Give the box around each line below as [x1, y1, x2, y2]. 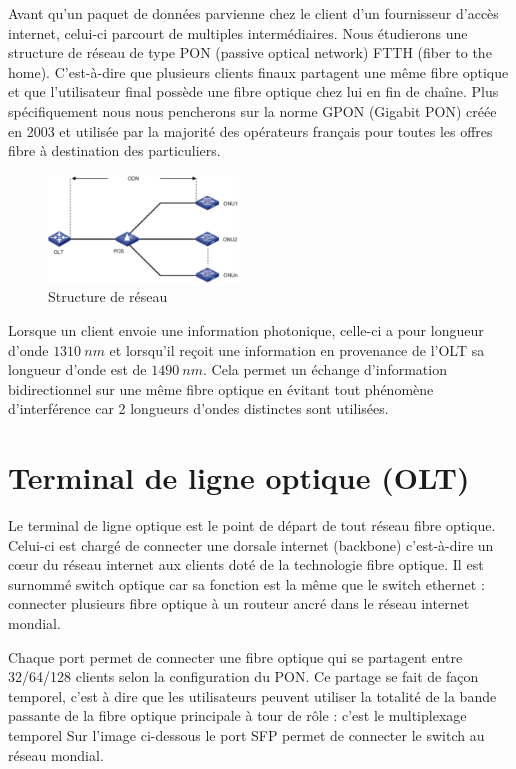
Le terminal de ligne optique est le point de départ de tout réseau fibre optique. [8, 515, 496, 536]
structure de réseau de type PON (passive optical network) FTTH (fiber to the [8, 42, 492, 63]
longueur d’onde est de [8, 359, 147, 380]
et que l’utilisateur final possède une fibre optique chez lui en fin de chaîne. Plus [8, 81, 499, 102]
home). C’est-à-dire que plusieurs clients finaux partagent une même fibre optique [8, 61, 509, 82]
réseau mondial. [8, 744, 104, 765]
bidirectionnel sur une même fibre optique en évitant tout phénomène [8, 378, 434, 399]
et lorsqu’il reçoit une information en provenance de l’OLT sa [109, 339, 485, 360]
